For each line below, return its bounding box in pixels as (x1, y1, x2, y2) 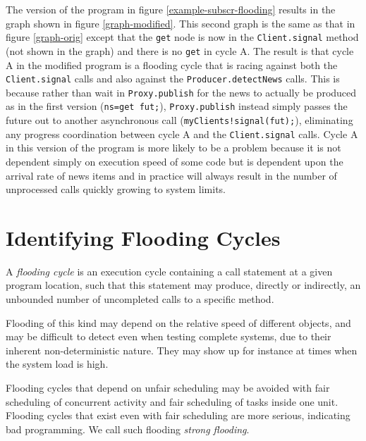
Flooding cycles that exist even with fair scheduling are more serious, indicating (6, 408, 350, 423)
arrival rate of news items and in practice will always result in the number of (6, 168, 337, 182)
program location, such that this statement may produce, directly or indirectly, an (6, 278, 361, 292)
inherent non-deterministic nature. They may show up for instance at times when (6, 342, 358, 357)
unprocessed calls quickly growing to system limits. (6, 182, 226, 197)
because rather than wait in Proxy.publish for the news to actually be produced (6, 85, 357, 99)
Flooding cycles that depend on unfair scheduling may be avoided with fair (6, 380, 330, 395)
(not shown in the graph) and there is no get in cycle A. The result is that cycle (6, 43, 354, 58)
